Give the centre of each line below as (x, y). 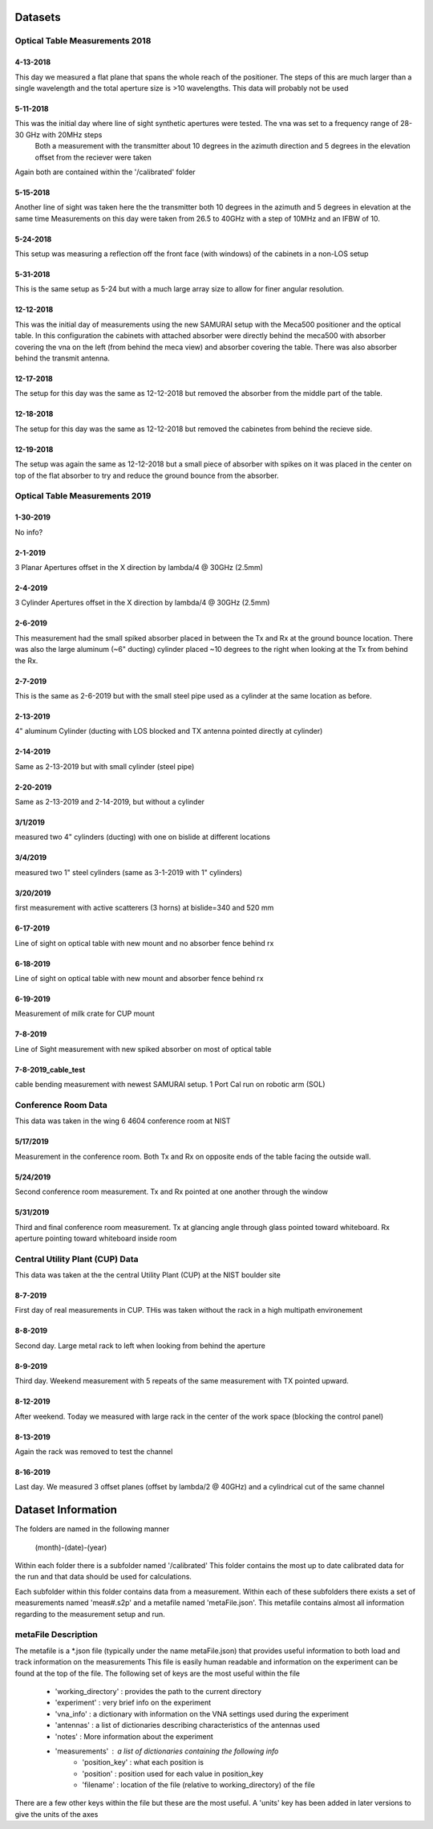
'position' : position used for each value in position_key (173, 1774)
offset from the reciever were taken (93, 157)
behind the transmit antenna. (62, 358)
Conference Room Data (61, 1105)
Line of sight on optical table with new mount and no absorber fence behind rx (144, 943)
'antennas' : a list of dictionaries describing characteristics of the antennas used (187, 1725)
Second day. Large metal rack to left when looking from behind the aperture (140, 1346)
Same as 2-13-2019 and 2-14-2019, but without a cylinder (109, 802)
